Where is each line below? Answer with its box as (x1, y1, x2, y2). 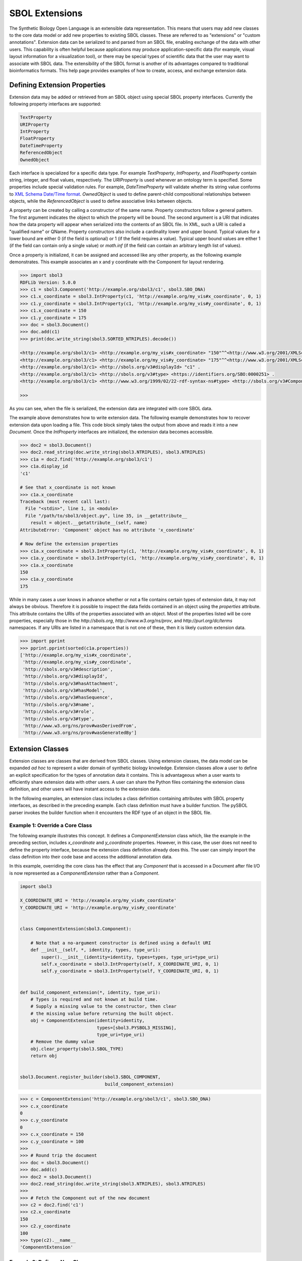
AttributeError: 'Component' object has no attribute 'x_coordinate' (20, 527, 195, 533)
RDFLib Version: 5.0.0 (20, 279, 76, 285)
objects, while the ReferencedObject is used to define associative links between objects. (9, 198, 193, 204)
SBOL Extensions (9, 8, 83, 19)
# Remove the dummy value (30, 1039, 95, 1045)
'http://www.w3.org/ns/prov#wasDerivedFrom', (23, 723, 137, 728)
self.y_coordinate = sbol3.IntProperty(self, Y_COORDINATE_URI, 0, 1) (41, 968, 219, 974)
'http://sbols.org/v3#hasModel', (23, 687, 105, 694)
